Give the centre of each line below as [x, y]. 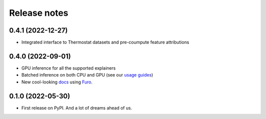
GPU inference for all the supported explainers [68, 68]
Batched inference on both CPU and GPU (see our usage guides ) [87, 75]
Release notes [39, 13]
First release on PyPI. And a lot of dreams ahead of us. [77, 108]
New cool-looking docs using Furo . [57, 82]
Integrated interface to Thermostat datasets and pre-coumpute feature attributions [105, 42]
